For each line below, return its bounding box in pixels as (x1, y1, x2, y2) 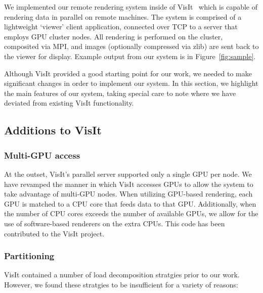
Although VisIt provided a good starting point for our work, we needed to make (4, 68, 252, 78)
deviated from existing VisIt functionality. (4, 97, 134, 108)
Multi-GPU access (4, 149, 80, 161)
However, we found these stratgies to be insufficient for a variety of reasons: (4, 279, 238, 289)
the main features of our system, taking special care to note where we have (4, 87, 236, 98)
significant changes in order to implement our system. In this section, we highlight (4, 78, 258, 88)
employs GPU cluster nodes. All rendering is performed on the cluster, (4, 31, 223, 41)
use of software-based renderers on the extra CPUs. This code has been (4, 218, 225, 228)
